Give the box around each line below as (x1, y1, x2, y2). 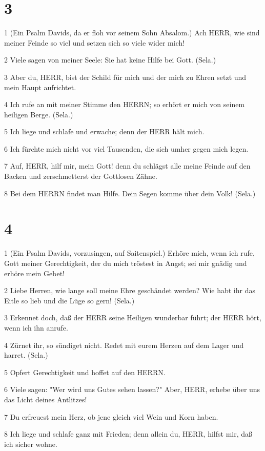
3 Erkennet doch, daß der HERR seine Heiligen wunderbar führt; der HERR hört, (4, 312, 261, 323)
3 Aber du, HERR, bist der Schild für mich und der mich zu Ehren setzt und (4, 71, 247, 82)
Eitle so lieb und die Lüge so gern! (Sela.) (4, 295, 135, 305)
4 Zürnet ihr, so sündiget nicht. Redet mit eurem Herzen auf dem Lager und (4, 339, 244, 350)
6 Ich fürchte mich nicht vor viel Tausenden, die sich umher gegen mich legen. (4, 143, 249, 154)
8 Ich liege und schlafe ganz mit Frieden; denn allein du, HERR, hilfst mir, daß (4, 428, 253, 439)
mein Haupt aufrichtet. (4, 81, 76, 92)
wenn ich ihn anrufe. (4, 322, 68, 333)
